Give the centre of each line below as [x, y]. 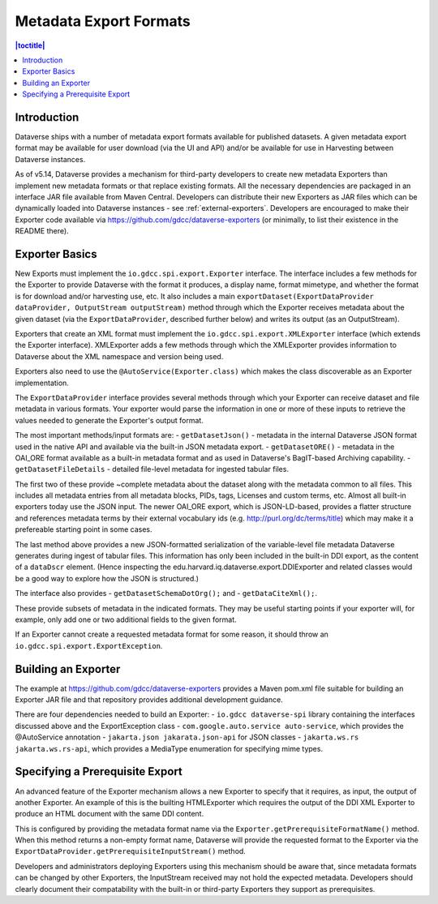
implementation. [42, 383]
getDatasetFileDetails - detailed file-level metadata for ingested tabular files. [152, 469]
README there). [42, 231]
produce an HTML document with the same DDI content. [109, 814]
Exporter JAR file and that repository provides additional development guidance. [149, 700]
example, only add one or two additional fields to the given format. [126, 619]
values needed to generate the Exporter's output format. [109, 420]
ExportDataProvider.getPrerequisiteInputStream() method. [131, 851]
